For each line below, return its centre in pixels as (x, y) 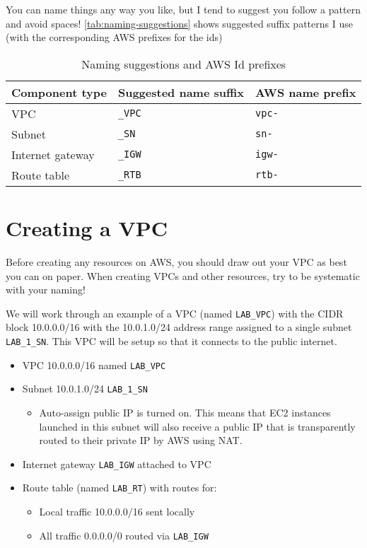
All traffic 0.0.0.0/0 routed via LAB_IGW (124, 535)
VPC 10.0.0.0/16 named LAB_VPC (94, 365)
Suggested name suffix (181, 92)
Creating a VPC (87, 227)
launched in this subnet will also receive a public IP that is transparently (197, 426)
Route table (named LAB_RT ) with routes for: (120, 488)
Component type (59, 92)
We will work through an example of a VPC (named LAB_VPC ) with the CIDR (175, 313)
